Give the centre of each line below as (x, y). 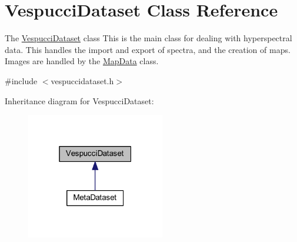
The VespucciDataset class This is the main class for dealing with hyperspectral (148, 38)
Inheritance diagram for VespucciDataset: (79, 100)
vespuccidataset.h (82, 80)
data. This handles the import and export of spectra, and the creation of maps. (148, 49)
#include (21, 80)
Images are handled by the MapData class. (82, 61)
